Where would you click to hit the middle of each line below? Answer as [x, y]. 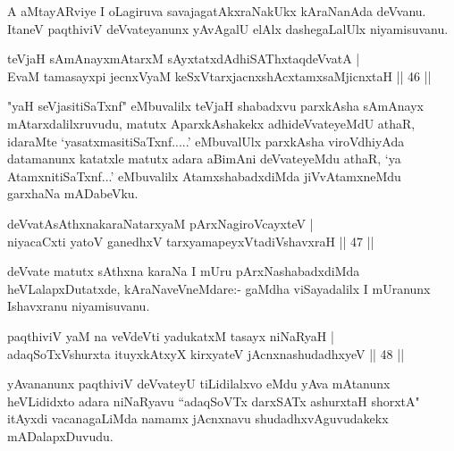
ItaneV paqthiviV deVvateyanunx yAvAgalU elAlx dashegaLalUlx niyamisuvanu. [228, 28]
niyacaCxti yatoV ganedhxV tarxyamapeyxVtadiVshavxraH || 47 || [191, 241]
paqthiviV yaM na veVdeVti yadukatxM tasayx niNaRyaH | [171, 335]
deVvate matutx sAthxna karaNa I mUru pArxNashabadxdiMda [184, 271]
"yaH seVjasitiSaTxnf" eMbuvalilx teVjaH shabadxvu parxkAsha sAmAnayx [215, 106]
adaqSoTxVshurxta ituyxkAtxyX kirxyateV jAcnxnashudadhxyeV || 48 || [206, 353]
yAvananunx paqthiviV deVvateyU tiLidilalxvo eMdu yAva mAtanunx [199, 384]
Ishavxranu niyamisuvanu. [79, 306]
